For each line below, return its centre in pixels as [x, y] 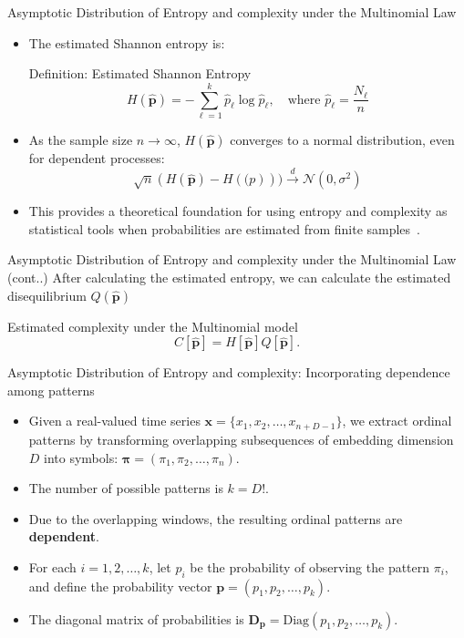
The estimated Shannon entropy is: [127, 42]
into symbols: [81, 457]
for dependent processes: [97, 157]
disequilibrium [47, 295]
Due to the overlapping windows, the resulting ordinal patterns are [216, 518]
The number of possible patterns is [126, 488]
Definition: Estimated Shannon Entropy [140, 73]
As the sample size [81, 139]
